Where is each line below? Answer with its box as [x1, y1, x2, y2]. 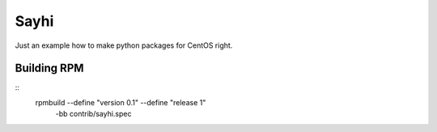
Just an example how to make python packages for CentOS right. [15, 40, 233, 50]
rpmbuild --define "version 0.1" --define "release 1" [35, 97, 206, 107]
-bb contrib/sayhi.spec [55, 109, 132, 119]
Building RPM [15, 62, 84, 75]
